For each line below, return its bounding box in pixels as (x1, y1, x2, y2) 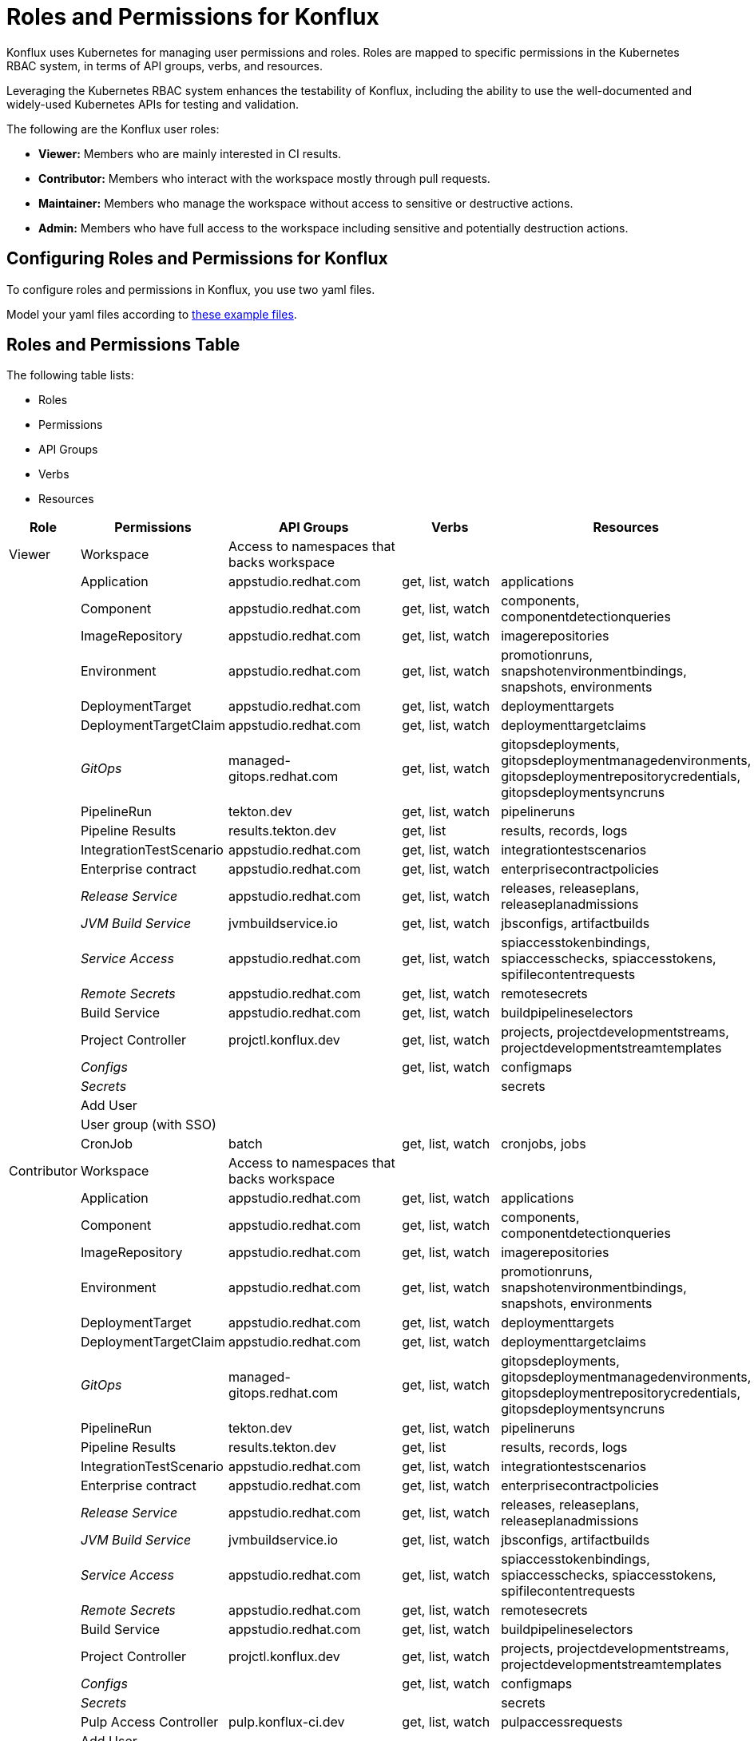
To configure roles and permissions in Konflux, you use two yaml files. (6, 282, 375, 296)
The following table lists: (6, 368, 134, 383)
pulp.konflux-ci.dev (228, 1714, 345, 1731)
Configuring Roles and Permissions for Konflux (6, 248, 388, 269)
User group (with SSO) (80, 1116, 216, 1133)
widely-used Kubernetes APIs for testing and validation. (6, 97, 299, 111)
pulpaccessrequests (501, 1714, 623, 1731)
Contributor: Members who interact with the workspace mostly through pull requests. (38, 171, 490, 185)
